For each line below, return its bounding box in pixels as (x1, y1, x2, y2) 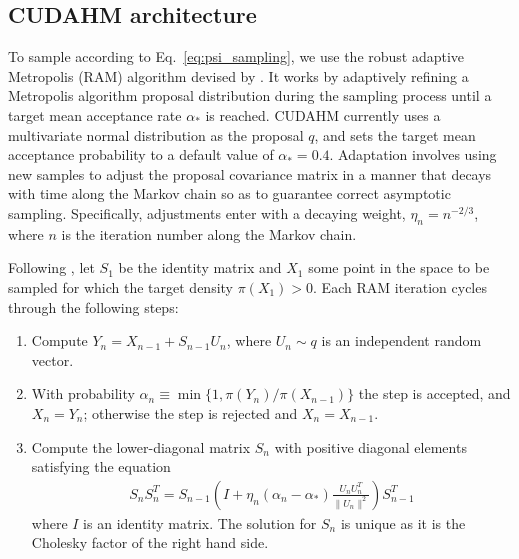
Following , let (8, 257, 95, 278)
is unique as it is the (340, 512, 466, 533)
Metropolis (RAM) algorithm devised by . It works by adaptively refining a (8, 65, 469, 86)
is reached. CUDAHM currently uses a (205, 104, 441, 125)
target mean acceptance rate (8, 104, 182, 125)
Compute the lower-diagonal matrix (31, 436, 251, 457)
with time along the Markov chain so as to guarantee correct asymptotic (8, 183, 451, 204)
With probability (31, 383, 135, 404)
